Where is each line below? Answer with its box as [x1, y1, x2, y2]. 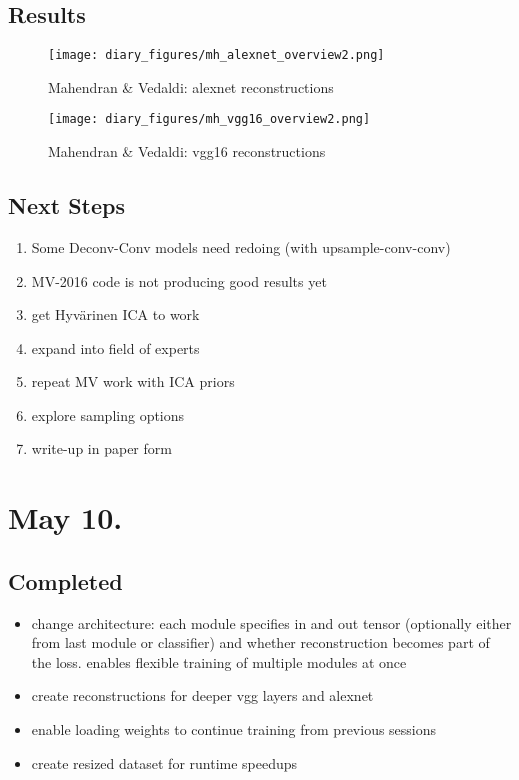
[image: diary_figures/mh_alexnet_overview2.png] [48, 48, 385, 63]
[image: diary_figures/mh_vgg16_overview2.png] [48, 112, 371, 127]
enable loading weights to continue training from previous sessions [31, 719, 437, 740]
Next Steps [8, 190, 125, 221]
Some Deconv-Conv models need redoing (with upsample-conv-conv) [31, 236, 451, 257]
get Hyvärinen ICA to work [31, 304, 200, 325]
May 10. [8, 497, 123, 538]
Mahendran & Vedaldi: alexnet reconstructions [48, 76, 334, 97]
